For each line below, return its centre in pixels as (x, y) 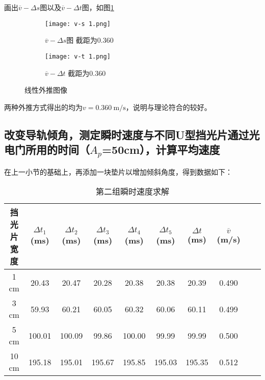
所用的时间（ (57, 150)
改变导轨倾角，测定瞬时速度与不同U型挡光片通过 (127, 134)
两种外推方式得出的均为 (43, 107)
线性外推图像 (46, 90)
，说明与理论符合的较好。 (168, 107)
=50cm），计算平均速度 (161, 150)
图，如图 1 (98, 7)
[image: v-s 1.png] (78, 24)
